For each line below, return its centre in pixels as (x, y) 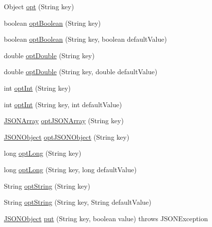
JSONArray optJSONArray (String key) (64, 121)
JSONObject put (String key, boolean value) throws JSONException (106, 218)
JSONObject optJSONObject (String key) (67, 137)
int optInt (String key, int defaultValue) (63, 104)
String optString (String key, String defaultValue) (78, 202)
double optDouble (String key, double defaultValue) (81, 72)
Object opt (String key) (39, 6)
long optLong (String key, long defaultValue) (70, 169)
